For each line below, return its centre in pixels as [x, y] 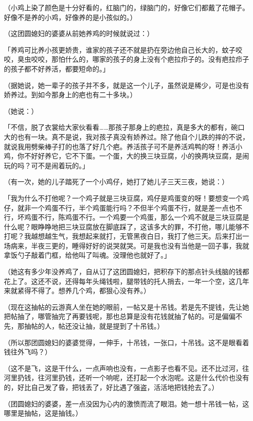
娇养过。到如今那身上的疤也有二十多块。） [70, 95]
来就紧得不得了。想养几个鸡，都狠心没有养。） [77, 290]
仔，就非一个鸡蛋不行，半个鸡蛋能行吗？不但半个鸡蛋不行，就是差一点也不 [123, 207]
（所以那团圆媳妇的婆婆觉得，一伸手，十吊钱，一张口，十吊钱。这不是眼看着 [126, 342]
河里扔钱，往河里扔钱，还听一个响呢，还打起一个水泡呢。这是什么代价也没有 [126, 377]
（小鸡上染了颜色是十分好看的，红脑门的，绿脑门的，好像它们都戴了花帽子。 [126, 7]
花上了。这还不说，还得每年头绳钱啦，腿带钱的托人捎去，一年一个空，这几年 [126, 281]
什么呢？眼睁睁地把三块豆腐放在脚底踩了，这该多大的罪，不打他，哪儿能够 [123, 226]
